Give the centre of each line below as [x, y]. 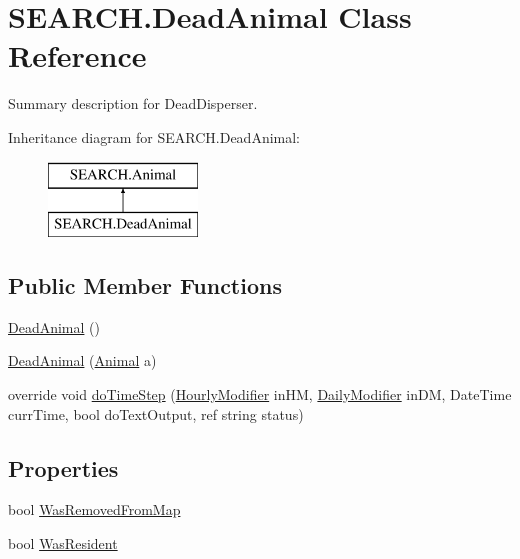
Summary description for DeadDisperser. [133, 103]
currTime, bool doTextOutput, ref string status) [156, 413]
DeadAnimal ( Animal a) [82, 360]
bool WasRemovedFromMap [94, 509]
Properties [63, 467]
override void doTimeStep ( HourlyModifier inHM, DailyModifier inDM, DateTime [260, 394]
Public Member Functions [145, 285]
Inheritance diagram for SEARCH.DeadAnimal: [154, 136]
